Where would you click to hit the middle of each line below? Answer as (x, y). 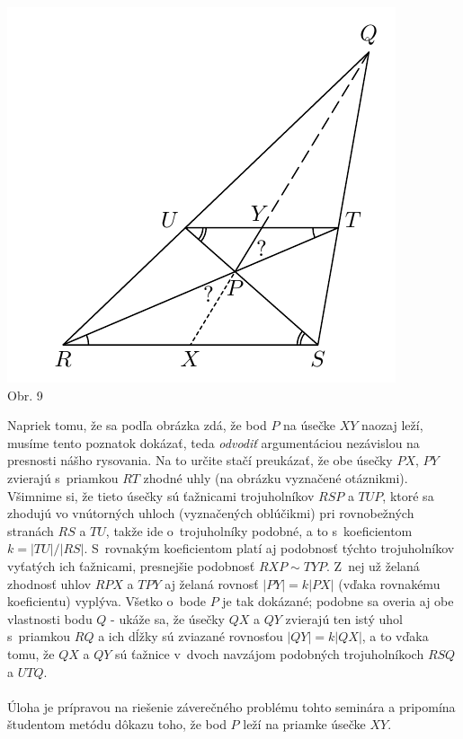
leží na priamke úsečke (304, 724)
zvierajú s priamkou (63, 477)
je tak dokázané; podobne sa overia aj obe (338, 601)
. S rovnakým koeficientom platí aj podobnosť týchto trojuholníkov (269, 548)
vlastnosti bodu (50, 618)
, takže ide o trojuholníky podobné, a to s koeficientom (259, 530)
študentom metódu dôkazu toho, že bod (117, 724)
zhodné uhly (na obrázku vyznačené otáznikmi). (276, 477)
